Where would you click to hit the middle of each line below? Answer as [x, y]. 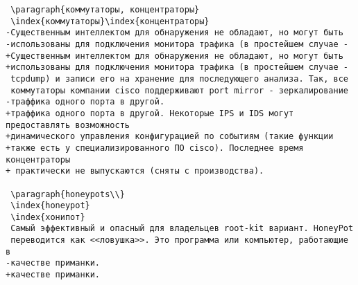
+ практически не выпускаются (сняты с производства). [135, 171]
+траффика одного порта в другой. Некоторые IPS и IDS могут [150, 113]
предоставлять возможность [68, 125]
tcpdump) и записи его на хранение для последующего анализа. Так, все [179, 79]
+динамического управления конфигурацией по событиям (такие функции [170, 137]
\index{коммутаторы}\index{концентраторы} [110, 21]
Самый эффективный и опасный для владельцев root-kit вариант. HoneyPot [182, 229]
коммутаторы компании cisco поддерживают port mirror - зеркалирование [179, 90]
